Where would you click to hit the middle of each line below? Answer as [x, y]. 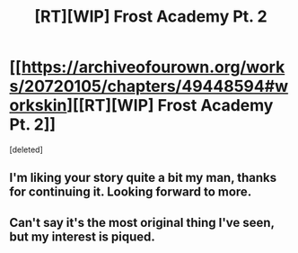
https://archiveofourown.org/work [153, 67]
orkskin [38, 106]
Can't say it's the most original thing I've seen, [142, 222]
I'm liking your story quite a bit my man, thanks [143, 178]
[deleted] [26, 149]
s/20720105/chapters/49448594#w [149, 86]
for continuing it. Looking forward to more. [131, 192]
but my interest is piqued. [82, 236]
